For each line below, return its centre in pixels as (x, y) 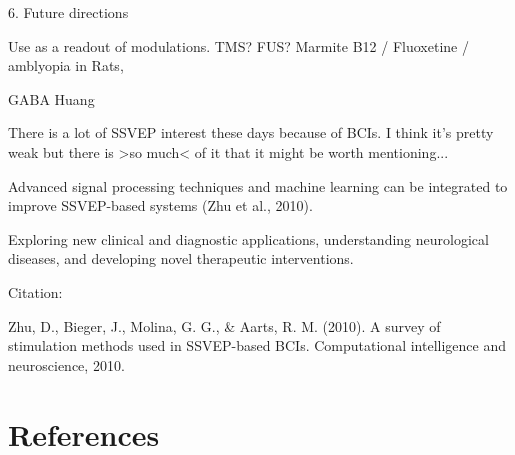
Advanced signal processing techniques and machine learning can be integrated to (258, 185)
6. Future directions (68, 12)
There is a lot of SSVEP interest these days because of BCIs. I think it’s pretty (251, 132)
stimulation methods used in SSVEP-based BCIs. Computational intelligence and (257, 345)
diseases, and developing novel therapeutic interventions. (181, 258)
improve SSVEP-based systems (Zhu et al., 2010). (160, 205)
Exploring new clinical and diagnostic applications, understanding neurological (248, 238)
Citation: (35, 291)
